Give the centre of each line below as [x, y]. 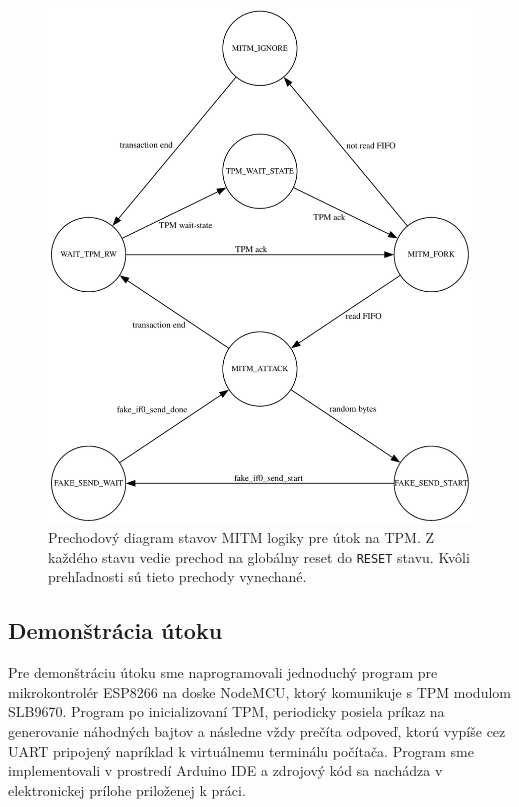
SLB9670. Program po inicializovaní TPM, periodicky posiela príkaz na [226, 711]
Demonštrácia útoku [115, 630]
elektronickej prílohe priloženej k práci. [127, 789]
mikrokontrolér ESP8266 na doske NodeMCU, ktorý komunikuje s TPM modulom [259, 691]
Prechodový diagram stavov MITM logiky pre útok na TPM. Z [241, 537]
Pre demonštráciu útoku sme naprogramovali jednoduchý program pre [223, 672]
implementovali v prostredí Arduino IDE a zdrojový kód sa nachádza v [225, 770]
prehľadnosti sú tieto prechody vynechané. [177, 576]
